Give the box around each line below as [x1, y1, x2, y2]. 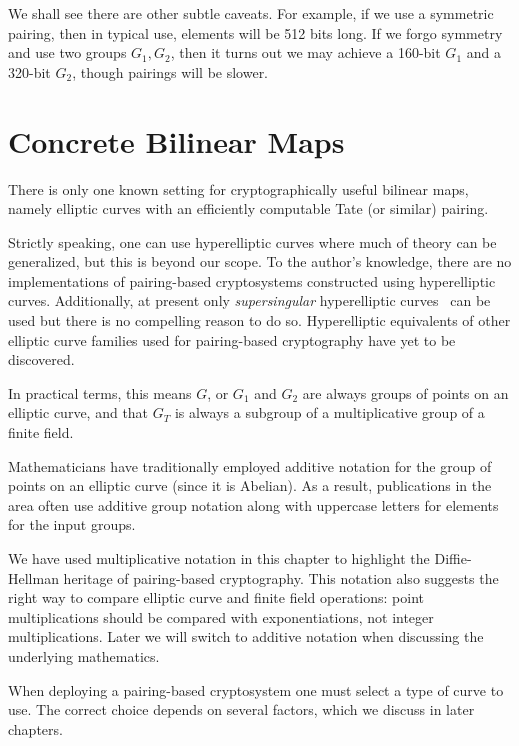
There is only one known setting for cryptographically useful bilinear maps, [8, 178, 469, 199]
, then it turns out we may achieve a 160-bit [170, 42, 441, 63]
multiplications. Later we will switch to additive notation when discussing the [8, 626, 484, 647]
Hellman [8, 567, 59, 588]
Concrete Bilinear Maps [8, 120, 345, 161]
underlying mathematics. [8, 645, 160, 666]
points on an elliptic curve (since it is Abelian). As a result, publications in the [8, 475, 492, 496]
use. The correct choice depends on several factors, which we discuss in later [8, 699, 475, 720]
